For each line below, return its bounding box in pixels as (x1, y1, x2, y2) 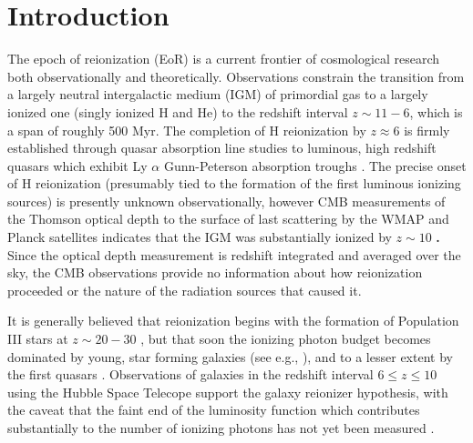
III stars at (7, 329, 68, 348)
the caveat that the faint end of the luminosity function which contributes (7, 400, 420, 419)
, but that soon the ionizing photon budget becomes (140, 329, 431, 348)
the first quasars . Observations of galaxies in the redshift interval (7, 365, 374, 384)
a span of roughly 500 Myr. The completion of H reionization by (7, 120, 366, 139)
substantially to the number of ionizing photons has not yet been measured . (7, 418, 435, 437)
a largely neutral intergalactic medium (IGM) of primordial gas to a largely (7, 85, 428, 104)
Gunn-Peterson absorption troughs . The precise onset (163, 156, 467, 175)
